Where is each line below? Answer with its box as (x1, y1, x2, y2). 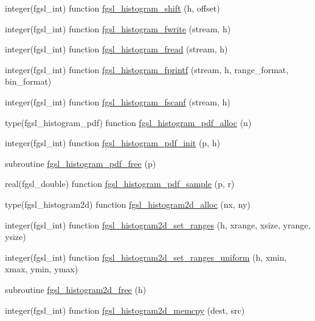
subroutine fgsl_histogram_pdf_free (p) (5, 157, 156, 169)
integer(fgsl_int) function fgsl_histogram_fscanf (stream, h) (5, 95, 230, 108)
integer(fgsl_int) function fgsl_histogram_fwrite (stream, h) (5, 22, 231, 35)
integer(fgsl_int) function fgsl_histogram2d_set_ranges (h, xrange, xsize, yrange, (5, 218, 311, 231)
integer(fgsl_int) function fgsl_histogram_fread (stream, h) (5, 43, 228, 55)
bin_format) (5, 75, 52, 88)
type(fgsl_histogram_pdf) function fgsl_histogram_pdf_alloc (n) (5, 116, 252, 129)
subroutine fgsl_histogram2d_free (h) (5, 283, 147, 295)
